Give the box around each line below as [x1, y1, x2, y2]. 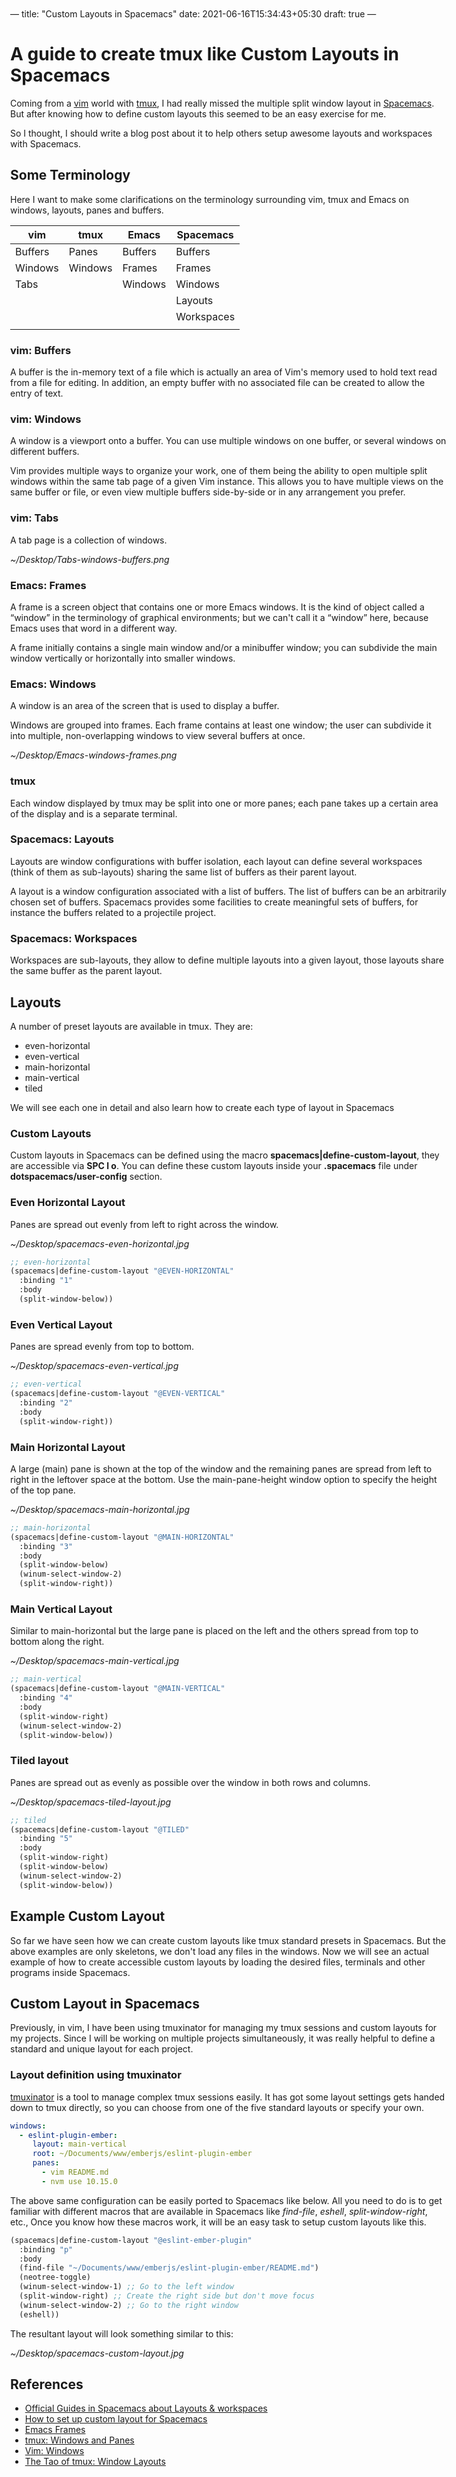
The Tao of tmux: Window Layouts [24, 2456, 166, 2468]
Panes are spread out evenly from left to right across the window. [10, 1218, 279, 1230]
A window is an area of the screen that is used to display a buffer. [10, 700, 280, 712]
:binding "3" [19, 1541, 74, 1551]
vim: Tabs [10, 511, 59, 525]
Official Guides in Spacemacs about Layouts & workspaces [24, 2402, 268, 2415]
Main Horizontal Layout [10, 1440, 126, 1454]
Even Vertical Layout [10, 1317, 113, 1331]
